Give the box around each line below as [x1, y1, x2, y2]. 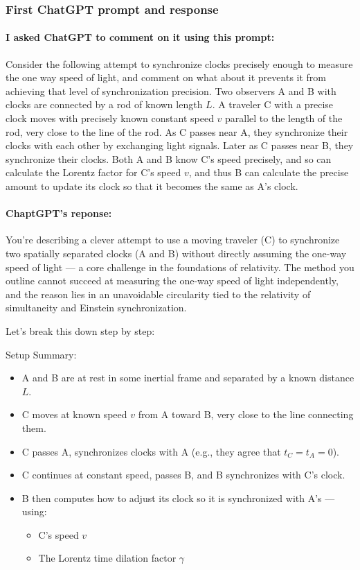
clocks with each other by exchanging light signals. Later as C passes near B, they [6, 138, 354, 153]
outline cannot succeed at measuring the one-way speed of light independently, [6, 273, 339, 288]
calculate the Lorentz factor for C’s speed [6, 165, 181, 180]
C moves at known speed [21, 407, 127, 422]
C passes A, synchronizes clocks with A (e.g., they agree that [21, 444, 281, 458]
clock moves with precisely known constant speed [6, 111, 214, 126]
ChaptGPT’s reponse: [6, 206, 112, 221]
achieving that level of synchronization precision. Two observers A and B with [6, 83, 336, 98]
